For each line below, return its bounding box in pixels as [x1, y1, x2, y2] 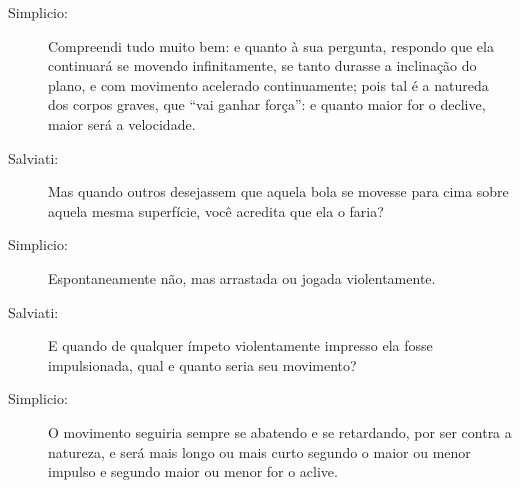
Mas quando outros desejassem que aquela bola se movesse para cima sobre [48, 181, 509, 202]
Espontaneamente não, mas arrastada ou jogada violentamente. [48, 267, 436, 288]
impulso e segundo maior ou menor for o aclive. [48, 461, 338, 482]
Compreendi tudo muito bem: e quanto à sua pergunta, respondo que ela [48, 35, 494, 56]
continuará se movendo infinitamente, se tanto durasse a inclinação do [48, 55, 477, 76]
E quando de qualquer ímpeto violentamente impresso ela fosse [48, 335, 433, 356]
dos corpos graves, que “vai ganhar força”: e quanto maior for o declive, [48, 94, 486, 115]
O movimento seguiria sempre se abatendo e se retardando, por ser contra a [48, 421, 512, 442]
